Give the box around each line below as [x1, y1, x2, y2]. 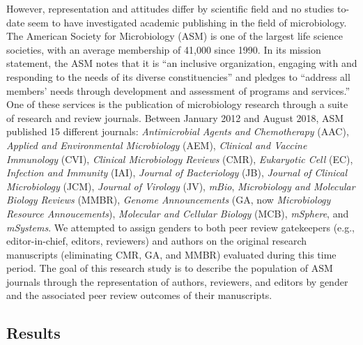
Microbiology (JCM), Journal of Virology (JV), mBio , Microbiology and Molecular [6, 178, 355, 193]
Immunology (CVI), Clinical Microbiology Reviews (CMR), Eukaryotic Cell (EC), [6, 151, 353, 166]
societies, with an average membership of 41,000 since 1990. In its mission [6, 42, 321, 56]
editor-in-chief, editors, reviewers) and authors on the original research [6, 233, 307, 248]
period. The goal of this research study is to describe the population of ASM [6, 261, 333, 275]
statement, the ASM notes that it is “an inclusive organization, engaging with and [6, 56, 357, 70]
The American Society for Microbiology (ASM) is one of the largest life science [6, 29, 343, 43]
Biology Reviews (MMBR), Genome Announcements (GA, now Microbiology [6, 192, 331, 207]
